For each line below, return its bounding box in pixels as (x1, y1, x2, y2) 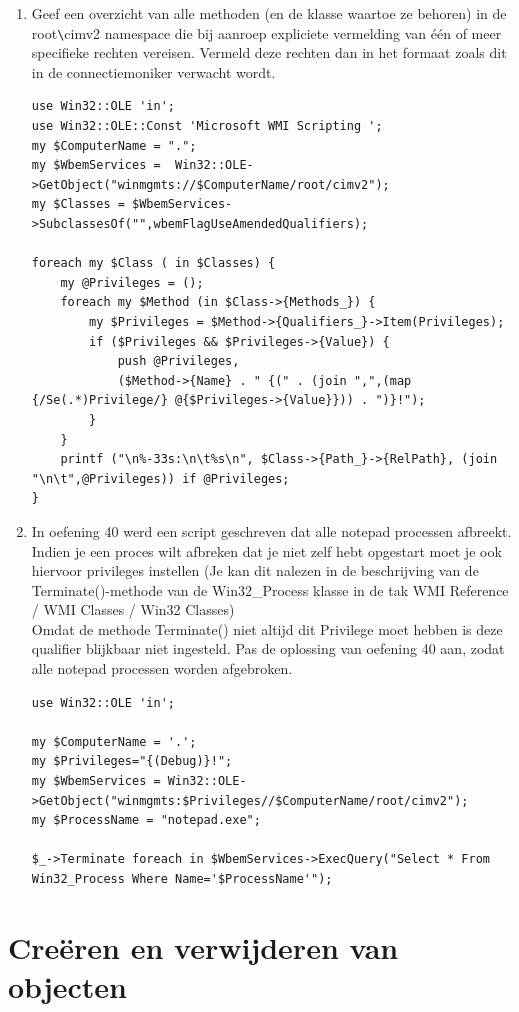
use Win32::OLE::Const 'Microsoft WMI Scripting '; (31, 119, 383, 134)
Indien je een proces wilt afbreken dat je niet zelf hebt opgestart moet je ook (31, 540, 502, 561)
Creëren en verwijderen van (8, 926, 399, 967)
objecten (8, 965, 127, 1006)
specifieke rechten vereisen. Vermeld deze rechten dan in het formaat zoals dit (31, 42, 507, 63)
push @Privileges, (117, 354, 240, 369)
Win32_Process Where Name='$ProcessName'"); (31, 872, 333, 886)
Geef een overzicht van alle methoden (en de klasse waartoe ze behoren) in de (31, 3, 507, 23)
